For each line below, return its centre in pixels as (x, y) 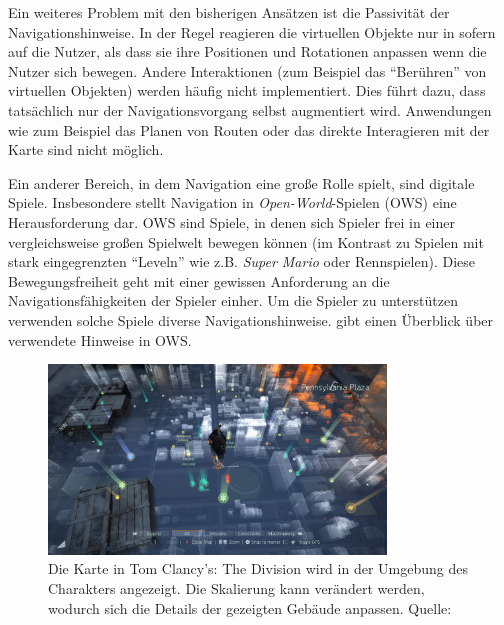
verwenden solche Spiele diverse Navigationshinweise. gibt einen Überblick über (251, 319)
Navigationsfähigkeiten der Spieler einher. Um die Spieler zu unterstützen (233, 300)
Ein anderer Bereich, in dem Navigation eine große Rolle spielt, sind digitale (241, 182)
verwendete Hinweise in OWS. (100, 339)
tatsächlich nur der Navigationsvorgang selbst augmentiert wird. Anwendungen (250, 109)
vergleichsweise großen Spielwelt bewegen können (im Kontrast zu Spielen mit (246, 241)
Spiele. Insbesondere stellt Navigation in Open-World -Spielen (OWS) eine (232, 202)
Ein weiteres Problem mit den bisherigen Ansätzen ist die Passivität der (229, 12)
